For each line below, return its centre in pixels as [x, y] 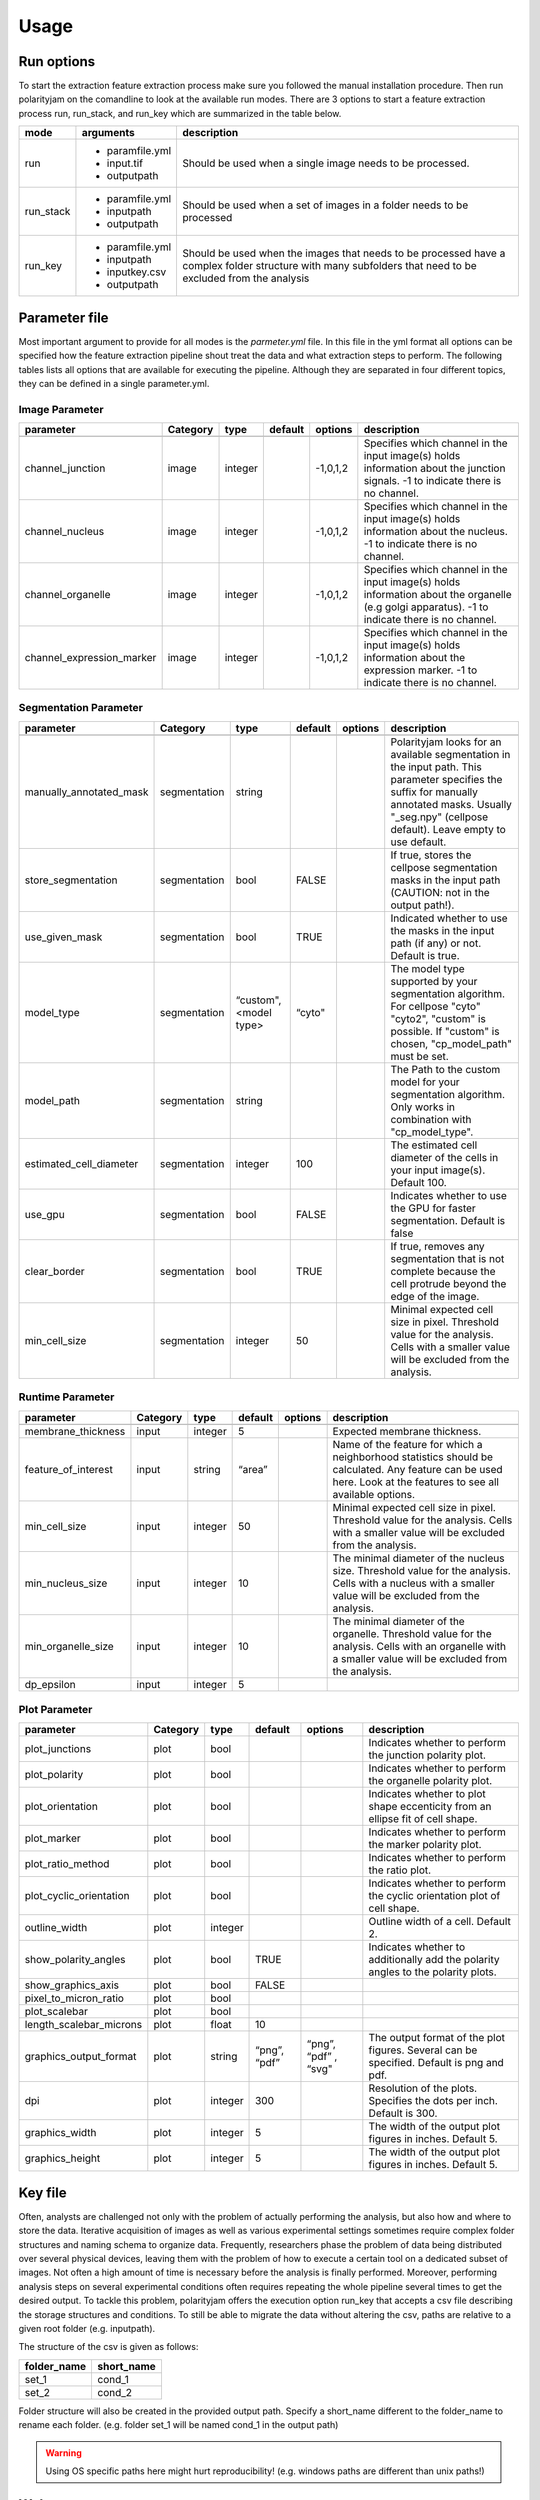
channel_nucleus [64, 532]
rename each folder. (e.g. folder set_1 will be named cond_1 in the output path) [178, 2425]
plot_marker [53, 1838]
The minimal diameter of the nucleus [418, 1558]
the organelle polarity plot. [430, 1781]
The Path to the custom [445, 1069]
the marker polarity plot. [425, 1845]
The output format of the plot [436, 2038]
